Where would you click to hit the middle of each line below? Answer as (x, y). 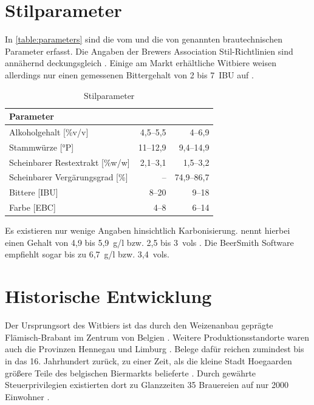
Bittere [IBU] (34, 192)
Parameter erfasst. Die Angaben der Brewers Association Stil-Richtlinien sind (149, 51)
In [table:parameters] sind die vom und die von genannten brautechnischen (144, 39)
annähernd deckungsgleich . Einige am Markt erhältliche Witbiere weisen (141, 63)
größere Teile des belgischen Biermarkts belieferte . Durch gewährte (131, 373)
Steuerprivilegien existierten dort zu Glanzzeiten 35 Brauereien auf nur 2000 (147, 385)
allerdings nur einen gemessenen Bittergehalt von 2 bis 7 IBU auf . (129, 74)
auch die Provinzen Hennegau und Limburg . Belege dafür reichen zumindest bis (155, 349)
